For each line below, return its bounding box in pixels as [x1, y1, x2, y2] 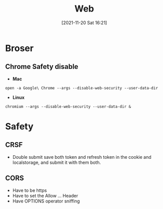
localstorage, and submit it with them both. [12, 159, 101, 165]
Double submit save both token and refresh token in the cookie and [12, 154, 151, 160]
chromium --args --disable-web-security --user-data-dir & [5, 104, 131, 109]
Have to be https [12, 187, 47, 193]
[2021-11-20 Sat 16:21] [61, 20, 107, 26]
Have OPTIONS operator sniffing [12, 198, 80, 204]
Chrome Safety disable [5, 62, 79, 71]
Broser [5, 42, 34, 54]
